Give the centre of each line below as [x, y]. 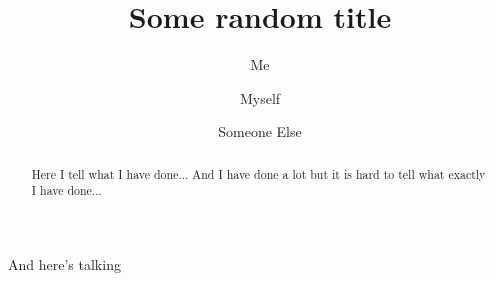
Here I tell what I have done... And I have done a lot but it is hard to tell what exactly [258, 173]
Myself [260, 97]
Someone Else [260, 131]
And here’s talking [64, 264]
